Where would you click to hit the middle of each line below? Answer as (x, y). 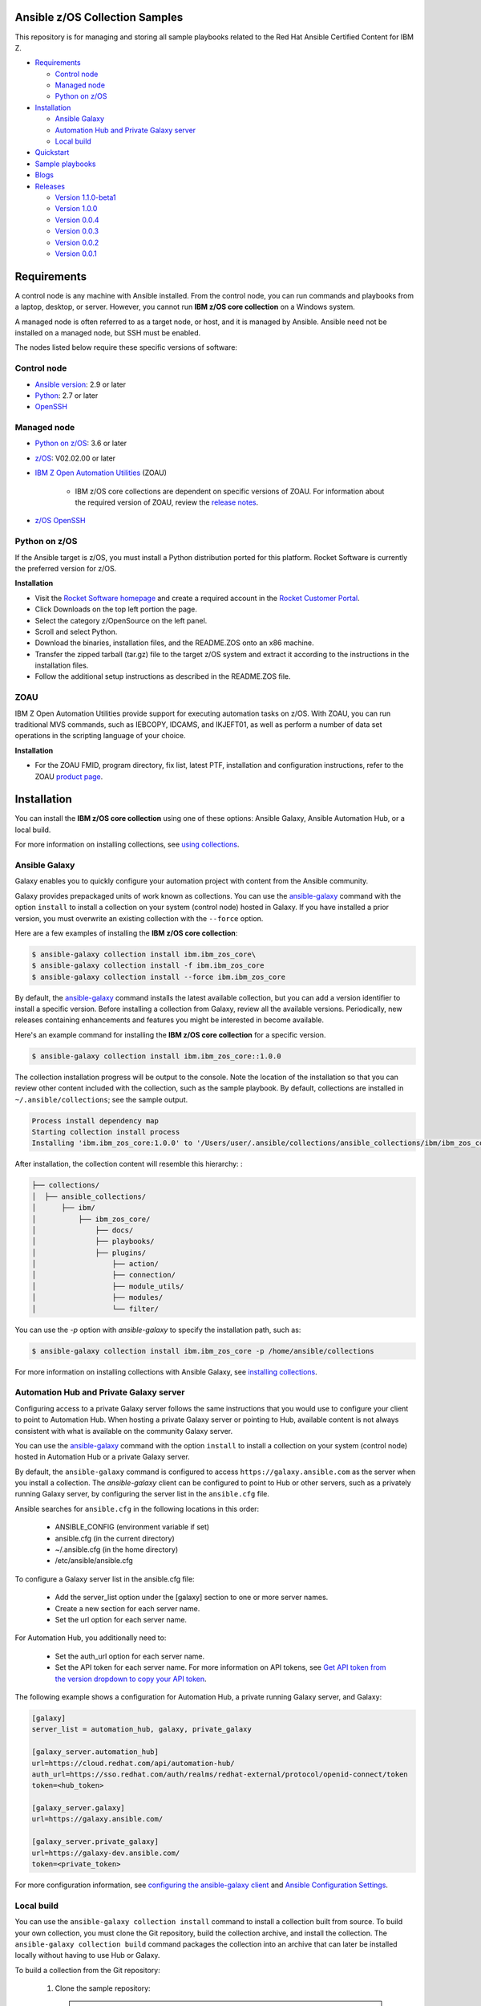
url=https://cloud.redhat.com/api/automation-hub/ (133, 1763)
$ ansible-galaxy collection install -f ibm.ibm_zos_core (148, 966)
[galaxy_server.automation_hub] (95, 1752)
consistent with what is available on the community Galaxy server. (124, 1431)
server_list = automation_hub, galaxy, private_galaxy (141, 1730)
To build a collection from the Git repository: (87, 1970)
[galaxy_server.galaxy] (79, 1808)
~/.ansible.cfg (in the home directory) (117, 1549)
